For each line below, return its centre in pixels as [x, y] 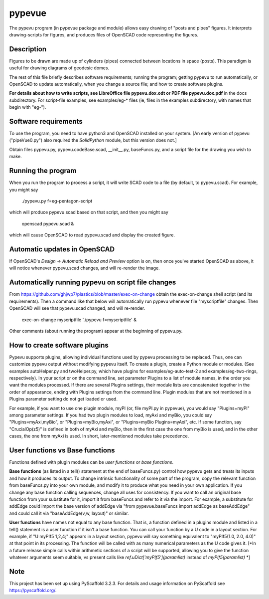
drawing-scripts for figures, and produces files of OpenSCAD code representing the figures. [104, 34]
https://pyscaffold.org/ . [33, 591]
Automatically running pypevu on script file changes [93, 283]
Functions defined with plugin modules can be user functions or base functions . [91, 462]
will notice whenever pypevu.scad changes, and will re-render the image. [85, 268]
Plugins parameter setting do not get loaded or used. [64, 399]
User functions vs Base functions [62, 450]
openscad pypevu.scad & [48, 223]
